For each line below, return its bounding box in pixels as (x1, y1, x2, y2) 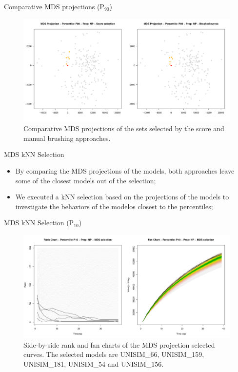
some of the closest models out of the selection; (15, 175, 156, 185)
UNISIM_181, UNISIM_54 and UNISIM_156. (23, 358, 164, 369)
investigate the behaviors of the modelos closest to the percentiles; (15, 201, 213, 211)
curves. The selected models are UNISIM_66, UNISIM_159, (23, 349, 204, 359)
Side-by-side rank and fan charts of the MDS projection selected (23, 339, 215, 350)
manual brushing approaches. (23, 133, 111, 143)
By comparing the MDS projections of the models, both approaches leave (15, 165, 235, 176)
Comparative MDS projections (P (4, 1, 104, 11)
